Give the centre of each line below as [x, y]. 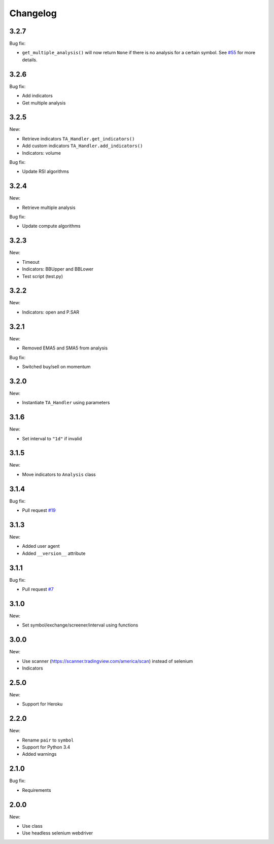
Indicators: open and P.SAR [51, 312]
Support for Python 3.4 [46, 747]
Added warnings [39, 754]
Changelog [33, 13]
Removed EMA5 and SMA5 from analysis [65, 348]
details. [30, 60]
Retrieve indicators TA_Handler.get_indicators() [78, 138]
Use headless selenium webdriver [58, 833]
